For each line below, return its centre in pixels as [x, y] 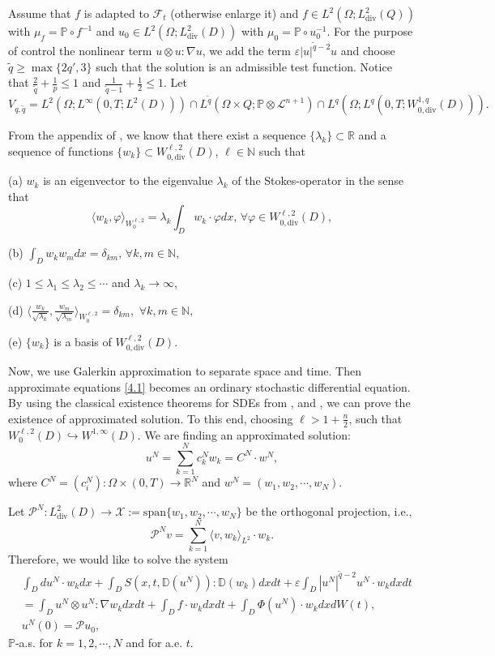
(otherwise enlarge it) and [235, 13]
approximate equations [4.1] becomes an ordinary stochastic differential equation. [209, 386]
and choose [368, 51]
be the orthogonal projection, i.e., [329, 511]
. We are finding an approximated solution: [244, 434]
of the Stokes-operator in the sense [318, 180]
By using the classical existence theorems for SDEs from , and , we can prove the [209, 403]
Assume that [40, 13]
